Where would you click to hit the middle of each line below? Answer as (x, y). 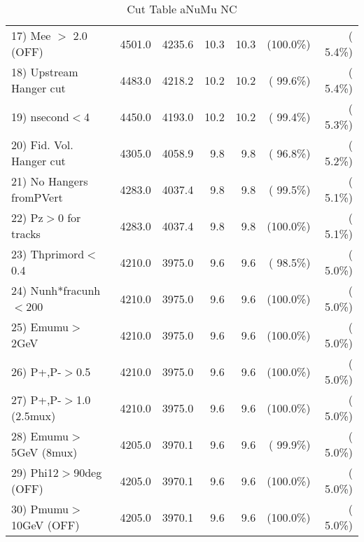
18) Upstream (45, 72)
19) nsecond (40, 116)
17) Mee (31, 35)
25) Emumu (40, 327)
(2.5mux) (34, 416)
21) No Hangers (50, 181)
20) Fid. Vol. (42, 145)
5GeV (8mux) (44, 452)
